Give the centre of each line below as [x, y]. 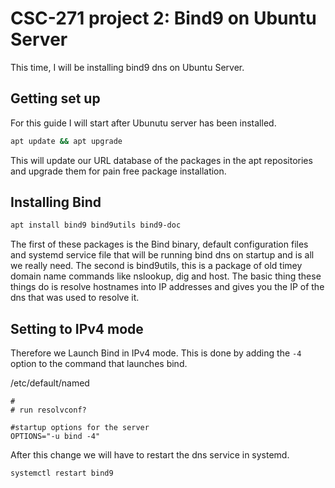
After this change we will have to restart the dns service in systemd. [150, 455]
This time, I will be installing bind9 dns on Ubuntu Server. [127, 67]
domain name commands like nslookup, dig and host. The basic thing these [166, 276]
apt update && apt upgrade [66, 141]
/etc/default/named [50, 383]
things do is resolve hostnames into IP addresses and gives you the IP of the [167, 287]
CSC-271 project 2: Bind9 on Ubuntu [163, 18]
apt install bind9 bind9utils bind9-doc [96, 225]
